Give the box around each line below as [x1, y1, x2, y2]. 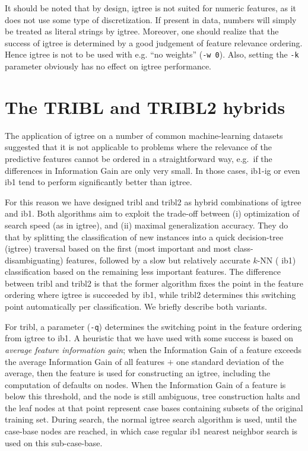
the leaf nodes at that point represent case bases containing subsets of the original [5, 401, 303, 414]
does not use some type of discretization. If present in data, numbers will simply [5, 13, 297, 26]
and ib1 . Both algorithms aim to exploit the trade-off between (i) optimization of [5, 207, 300, 220]
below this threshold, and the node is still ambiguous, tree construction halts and [5, 390, 300, 402]
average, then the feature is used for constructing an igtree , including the [5, 367, 271, 379]
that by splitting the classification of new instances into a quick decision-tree [5, 230, 284, 243]
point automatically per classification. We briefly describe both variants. [5, 300, 267, 313]
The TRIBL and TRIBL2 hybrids [5, 94, 285, 119]
